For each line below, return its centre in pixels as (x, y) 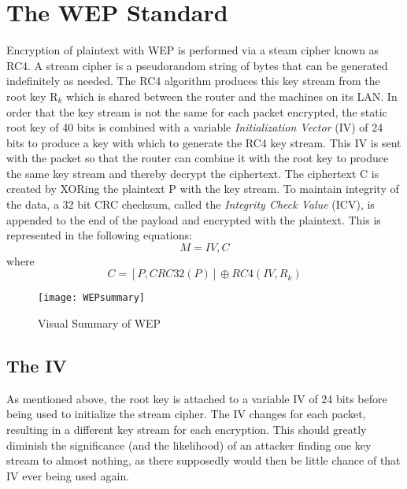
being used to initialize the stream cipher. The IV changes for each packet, (186, 414)
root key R (32, 96)
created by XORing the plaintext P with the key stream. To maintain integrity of (203, 189)
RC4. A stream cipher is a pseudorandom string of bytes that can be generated (197, 65)
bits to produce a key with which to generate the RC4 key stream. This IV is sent (204, 142)
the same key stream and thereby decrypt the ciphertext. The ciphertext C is (193, 173)
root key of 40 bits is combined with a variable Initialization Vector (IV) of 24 (195, 127)
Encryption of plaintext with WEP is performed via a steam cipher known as (193, 50)
